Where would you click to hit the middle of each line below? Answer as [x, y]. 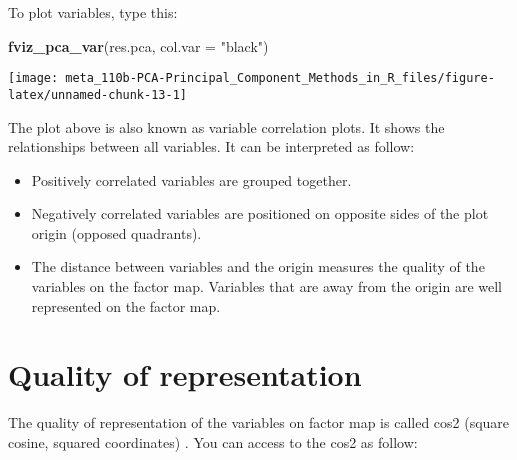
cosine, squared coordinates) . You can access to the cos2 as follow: [213, 441]
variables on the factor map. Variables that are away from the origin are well [266, 286]
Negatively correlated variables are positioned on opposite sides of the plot [260, 213]
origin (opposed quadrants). [116, 232]
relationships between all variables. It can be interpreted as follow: [211, 146]
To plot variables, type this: [93, 12]
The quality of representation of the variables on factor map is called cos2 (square [259, 422]
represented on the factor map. [126, 305]
